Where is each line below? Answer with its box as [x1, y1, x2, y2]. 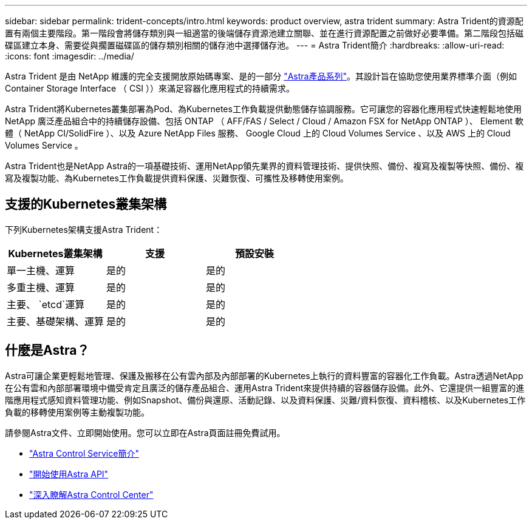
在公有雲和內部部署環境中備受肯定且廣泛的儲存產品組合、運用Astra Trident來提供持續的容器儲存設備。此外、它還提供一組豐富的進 [5, 382, 525, 393]
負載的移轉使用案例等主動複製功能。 [5, 406, 149, 417]
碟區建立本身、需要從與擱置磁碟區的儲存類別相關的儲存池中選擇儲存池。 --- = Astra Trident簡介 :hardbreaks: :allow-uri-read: [5, 40, 505, 50]
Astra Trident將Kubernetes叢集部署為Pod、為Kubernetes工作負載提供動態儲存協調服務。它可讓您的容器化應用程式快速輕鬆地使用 [5, 104, 522, 114]
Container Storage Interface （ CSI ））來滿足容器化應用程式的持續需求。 [5, 83, 295, 93]
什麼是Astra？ [5, 343, 90, 358]
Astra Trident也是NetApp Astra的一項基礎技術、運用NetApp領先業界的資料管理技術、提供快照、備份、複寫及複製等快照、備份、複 [5, 161, 524, 171]
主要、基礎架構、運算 [7, 315, 104, 327]
